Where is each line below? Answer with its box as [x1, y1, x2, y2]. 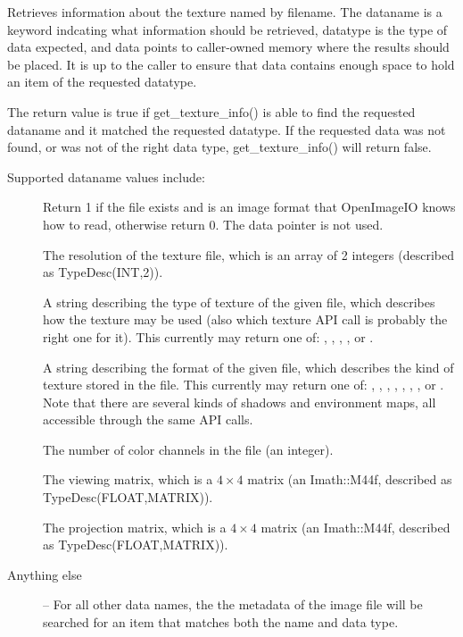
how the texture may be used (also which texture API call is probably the [43, 310, 448, 329]
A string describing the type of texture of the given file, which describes [43, 292, 435, 311]
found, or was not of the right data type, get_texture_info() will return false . [7, 138, 432, 156]
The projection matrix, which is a [43, 517, 227, 536]
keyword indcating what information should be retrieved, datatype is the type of [7, 20, 448, 38]
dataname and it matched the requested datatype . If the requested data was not [7, 120, 446, 138]
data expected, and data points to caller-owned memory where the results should [7, 38, 450, 56]
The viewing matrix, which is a [43, 470, 213, 489]
